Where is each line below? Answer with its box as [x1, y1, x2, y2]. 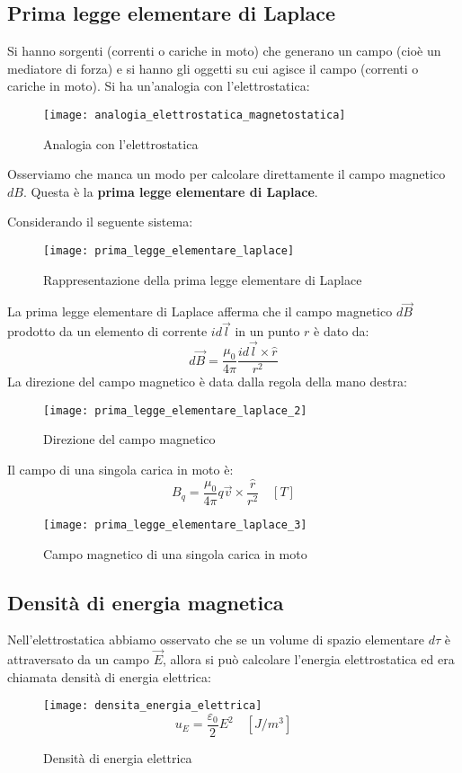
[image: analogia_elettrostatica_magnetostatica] [43, 108, 346, 121]
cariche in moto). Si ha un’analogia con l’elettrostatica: [7, 76, 310, 95]
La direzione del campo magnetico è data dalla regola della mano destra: [7, 372, 407, 391]
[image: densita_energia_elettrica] [43, 699, 262, 713]
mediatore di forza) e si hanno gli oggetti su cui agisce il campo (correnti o [7, 58, 419, 77]
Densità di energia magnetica [7, 588, 284, 616]
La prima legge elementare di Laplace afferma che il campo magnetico [7, 302, 393, 321]
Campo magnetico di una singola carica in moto [43, 544, 307, 563]
